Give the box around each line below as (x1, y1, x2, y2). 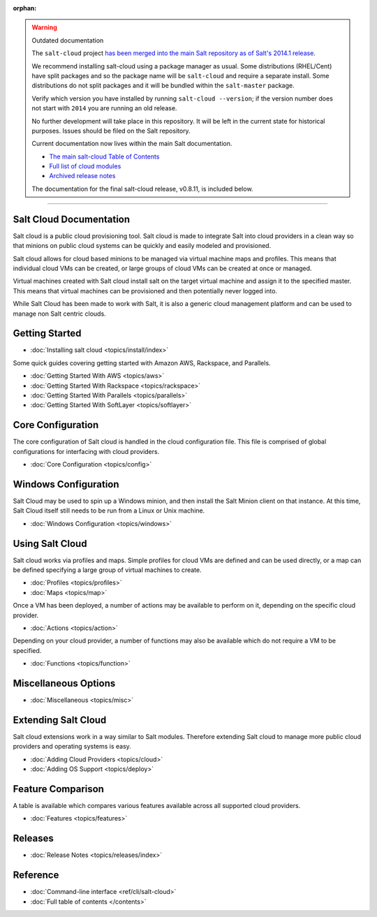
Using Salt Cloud (13, 538, 87, 550)
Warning (31, 23, 57, 31)
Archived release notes (49, 172, 116, 180)
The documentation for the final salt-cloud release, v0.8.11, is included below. (31, 184, 253, 193)
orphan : (13, 4, 37, 12)
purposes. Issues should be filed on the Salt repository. (31, 126, 191, 135)
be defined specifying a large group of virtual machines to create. (13, 566, 202, 574)
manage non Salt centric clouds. (13, 309, 106, 318)
